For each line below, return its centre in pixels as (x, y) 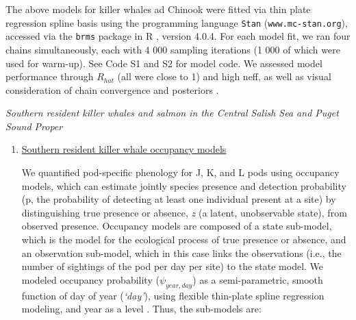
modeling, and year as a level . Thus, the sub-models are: (141, 309)
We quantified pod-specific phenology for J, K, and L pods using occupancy (180, 172)
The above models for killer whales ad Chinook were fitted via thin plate (158, 9)
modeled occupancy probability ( (90, 279)
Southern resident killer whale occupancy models (124, 149)
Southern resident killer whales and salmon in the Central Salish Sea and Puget (172, 113)
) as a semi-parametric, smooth (258, 279)
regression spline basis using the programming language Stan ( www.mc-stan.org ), (177, 22)
